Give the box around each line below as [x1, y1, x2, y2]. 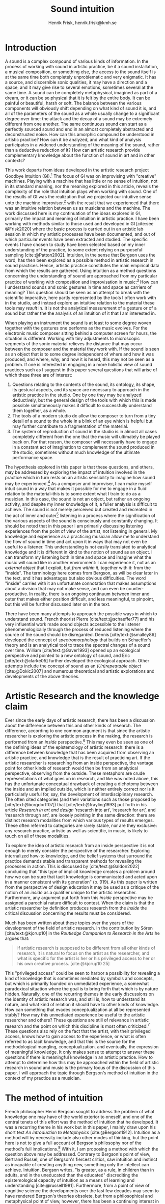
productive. [5, 591, 28, 597]
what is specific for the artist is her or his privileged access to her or [17, 955, 156, 961]
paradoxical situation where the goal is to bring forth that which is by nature [5, 985, 158, 991]
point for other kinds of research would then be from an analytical [5, 765, 138, 771]
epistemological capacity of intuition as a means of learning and [5, 1177, 135, 1183]
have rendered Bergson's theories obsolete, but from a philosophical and [5, 1193, 153, 1199]
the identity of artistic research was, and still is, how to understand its [5, 996, 146, 1002]
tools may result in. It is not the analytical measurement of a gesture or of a [5, 305, 157, 311]
